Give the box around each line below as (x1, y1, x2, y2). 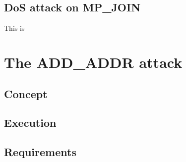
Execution (4, 115, 57, 130)
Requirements (4, 144, 76, 160)
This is (4, 23, 25, 33)
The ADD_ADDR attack (4, 52, 183, 72)
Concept (4, 86, 48, 101)
